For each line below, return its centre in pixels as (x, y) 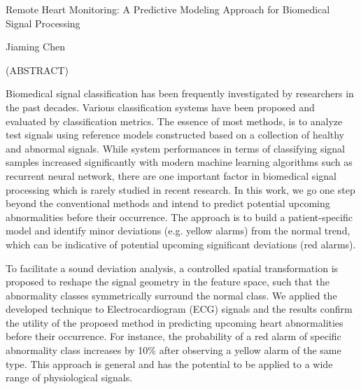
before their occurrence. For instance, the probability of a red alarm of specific (174, 336)
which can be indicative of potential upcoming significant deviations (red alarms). (181, 244)
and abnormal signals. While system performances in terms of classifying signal (176, 148)
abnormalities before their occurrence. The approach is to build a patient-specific (179, 217)
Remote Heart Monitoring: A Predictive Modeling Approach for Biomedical (168, 9)
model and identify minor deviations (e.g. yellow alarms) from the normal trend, (178, 231)
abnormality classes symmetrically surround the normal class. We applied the (171, 295)
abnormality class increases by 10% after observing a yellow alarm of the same (174, 350)
